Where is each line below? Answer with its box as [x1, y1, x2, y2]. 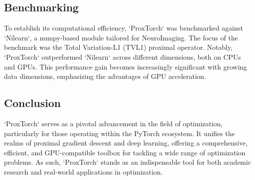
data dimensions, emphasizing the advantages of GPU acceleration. [4, 71, 206, 81]
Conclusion [4, 95, 61, 110]
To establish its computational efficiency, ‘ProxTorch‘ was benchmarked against [4, 23, 244, 33]
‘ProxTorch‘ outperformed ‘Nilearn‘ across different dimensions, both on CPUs [4, 51, 241, 62]
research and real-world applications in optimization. [4, 166, 163, 177]
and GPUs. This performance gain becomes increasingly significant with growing [4, 61, 247, 72]
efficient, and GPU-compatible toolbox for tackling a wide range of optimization [4, 147, 246, 157]
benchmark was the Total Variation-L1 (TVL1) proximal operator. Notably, [4, 42, 233, 52]
